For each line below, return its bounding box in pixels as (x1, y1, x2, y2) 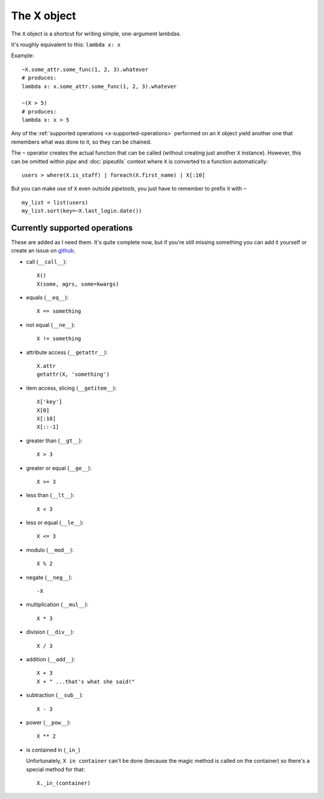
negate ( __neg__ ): (26, 574, 73, 581)
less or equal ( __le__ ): (26, 519, 84, 526)
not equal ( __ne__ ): (26, 321, 76, 328)
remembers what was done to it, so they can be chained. (11, 138, 152, 145)
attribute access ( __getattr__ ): (26, 349, 108, 356)
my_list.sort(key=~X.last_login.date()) (22, 207, 142, 215)
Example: (11, 52, 34, 60)
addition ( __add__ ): (26, 655, 76, 663)
